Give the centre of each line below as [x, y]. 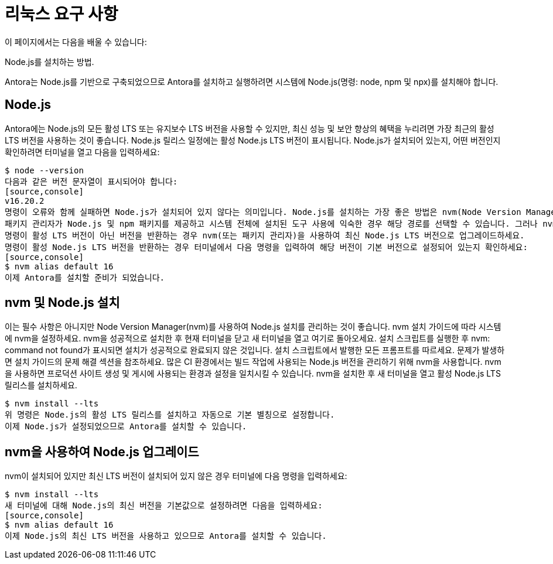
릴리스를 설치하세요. [41, 385]
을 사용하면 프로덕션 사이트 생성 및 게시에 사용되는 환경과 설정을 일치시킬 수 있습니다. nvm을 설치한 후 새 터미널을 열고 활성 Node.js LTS [253, 374]
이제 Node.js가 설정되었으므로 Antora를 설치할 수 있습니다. [126, 427]
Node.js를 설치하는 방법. [50, 61]
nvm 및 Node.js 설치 [62, 303]
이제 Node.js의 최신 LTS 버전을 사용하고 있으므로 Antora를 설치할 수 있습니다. [166, 536]
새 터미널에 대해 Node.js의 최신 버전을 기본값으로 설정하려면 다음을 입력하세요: [164, 506]
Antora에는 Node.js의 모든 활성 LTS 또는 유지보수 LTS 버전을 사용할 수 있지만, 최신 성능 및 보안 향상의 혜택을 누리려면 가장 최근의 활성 [250, 128]
